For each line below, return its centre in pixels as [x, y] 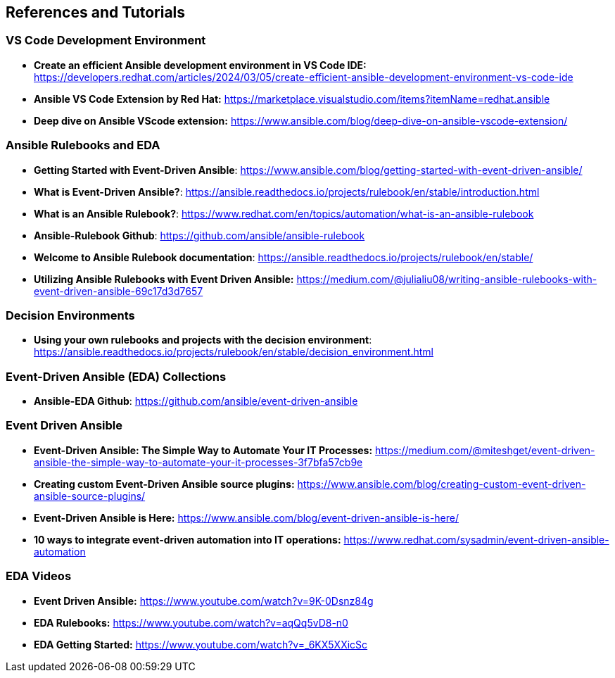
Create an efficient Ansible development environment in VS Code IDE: [200, 65]
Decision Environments [70, 315]
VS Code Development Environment [106, 40]
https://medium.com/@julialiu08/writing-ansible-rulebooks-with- [447, 279]
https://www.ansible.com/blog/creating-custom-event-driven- [442, 484]
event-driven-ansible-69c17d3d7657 [119, 291]
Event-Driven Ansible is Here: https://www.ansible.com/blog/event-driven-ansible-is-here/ [247, 517]
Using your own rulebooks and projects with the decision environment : [203, 340]
